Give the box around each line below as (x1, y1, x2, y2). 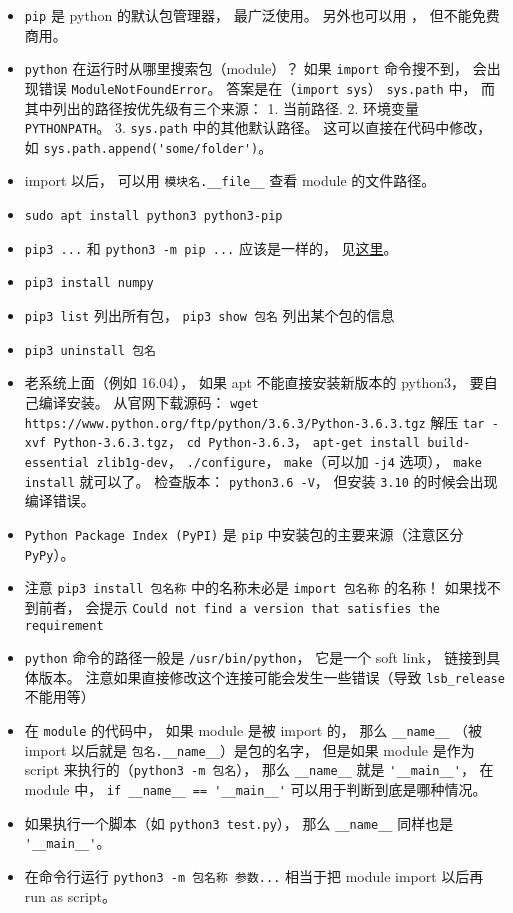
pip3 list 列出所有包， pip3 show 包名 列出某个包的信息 (24, 305, 395, 326)
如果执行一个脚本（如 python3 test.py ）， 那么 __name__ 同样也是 (24, 812, 454, 833)
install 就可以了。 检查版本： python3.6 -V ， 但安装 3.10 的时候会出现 (24, 470, 498, 491)
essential (24, 455, 90, 470)
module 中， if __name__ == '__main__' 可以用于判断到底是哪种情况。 (24, 779, 487, 800)
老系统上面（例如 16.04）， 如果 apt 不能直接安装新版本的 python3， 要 (24, 372, 484, 393)
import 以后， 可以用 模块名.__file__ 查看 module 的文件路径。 (24, 170, 436, 191)
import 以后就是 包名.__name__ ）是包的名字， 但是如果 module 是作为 (24, 739, 475, 760)
